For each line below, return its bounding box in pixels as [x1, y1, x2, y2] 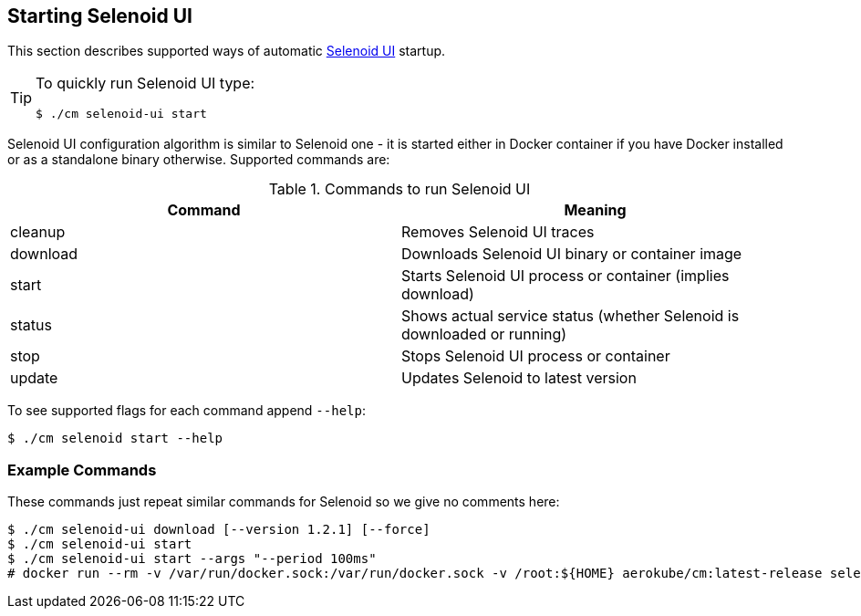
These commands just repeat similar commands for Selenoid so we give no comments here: [7, 494, 560, 510]
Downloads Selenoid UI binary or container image [401, 245, 742, 264]
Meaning [564, 201, 627, 220]
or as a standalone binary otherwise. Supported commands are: [7, 151, 390, 168]
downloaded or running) [401, 325, 567, 344]
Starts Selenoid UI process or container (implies [401, 266, 730, 286]
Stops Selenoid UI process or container [401, 347, 670, 366]
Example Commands [7, 460, 157, 479]
